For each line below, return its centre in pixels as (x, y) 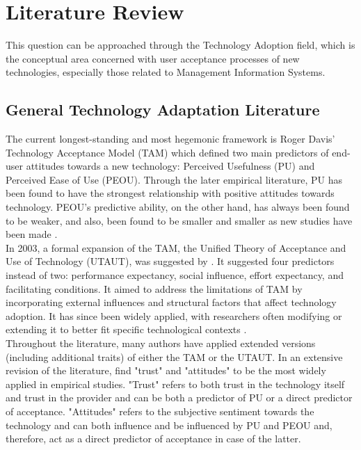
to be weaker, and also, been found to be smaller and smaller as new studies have (179, 220)
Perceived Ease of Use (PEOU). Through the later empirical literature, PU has (174, 179)
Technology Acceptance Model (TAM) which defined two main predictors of (167, 152)
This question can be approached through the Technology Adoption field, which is (180, 45)
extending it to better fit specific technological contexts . (126, 329)
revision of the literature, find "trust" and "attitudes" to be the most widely (166, 370)
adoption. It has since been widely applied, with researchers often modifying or (174, 315)
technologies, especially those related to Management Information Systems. (166, 72)
